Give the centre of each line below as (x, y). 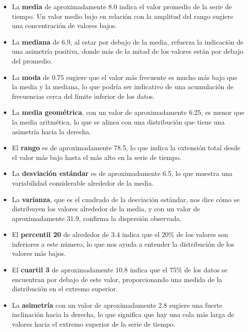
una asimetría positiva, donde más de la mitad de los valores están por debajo (128, 51)
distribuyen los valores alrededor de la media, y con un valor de (106, 209)
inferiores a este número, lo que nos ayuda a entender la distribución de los (123, 244)
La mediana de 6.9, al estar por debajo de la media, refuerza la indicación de (128, 41)
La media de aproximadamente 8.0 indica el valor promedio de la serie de (122, 6)
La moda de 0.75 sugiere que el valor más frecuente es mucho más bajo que (124, 77)
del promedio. (32, 60)
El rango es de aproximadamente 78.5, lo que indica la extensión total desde (126, 148)
